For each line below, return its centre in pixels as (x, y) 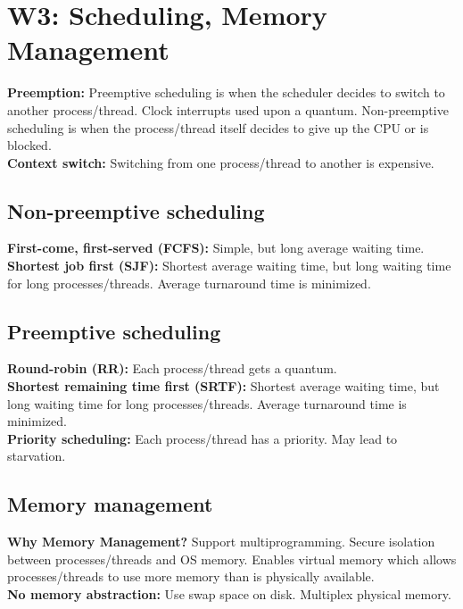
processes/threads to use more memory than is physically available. (191, 576)
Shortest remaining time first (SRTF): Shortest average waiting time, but (223, 386)
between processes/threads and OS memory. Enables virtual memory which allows (232, 559)
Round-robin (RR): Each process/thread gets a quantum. (172, 368)
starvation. (37, 456)
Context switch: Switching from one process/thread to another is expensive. (221, 162)
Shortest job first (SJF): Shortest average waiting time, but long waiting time (229, 266)
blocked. (29, 145)
